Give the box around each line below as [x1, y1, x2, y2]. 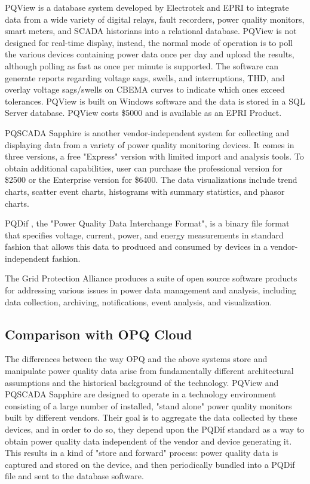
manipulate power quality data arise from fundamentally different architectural [5, 364, 294, 377]
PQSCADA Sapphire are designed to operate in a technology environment [5, 388, 277, 400]
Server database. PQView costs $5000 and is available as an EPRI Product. [5, 106, 282, 119]
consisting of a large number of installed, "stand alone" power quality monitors [5, 399, 292, 412]
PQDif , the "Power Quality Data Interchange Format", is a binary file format [5, 217, 290, 229]
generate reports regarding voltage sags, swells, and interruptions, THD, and [5, 71, 285, 84]
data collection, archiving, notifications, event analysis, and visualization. [5, 295, 272, 308]
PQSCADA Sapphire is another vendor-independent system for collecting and [5, 126, 290, 139]
